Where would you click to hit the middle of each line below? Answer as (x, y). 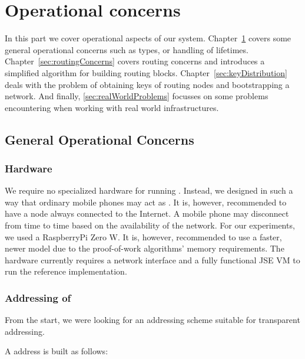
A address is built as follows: (57, 351)
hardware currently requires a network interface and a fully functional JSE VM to (152, 260)
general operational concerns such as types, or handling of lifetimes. (127, 49)
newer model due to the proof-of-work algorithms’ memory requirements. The (145, 248)
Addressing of (38, 297)
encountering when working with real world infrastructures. (112, 107)
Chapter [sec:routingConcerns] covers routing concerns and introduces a (135, 61)
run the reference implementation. (66, 271)
